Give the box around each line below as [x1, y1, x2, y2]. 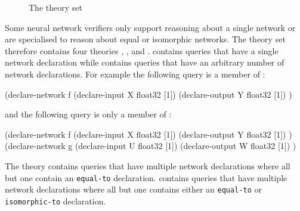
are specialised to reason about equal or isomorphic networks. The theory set [5, 33, 286, 45]
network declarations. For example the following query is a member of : [5, 67, 265, 80]
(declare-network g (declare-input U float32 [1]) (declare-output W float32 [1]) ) [5, 139, 296, 152]
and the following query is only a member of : [5, 108, 172, 120]
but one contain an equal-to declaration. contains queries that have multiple [5, 171, 287, 184]
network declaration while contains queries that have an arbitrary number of [5, 56, 284, 69]
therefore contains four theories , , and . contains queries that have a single [5, 44, 279, 57]
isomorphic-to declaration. [5, 194, 106, 207]
